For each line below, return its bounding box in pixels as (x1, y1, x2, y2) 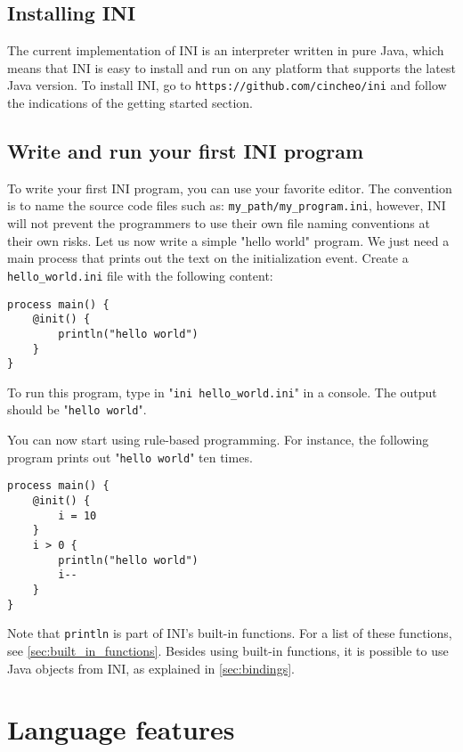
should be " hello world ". (7, 400, 147, 419)
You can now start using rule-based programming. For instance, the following (7, 430, 429, 449)
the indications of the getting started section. (7, 94, 253, 112)
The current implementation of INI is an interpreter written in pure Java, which (7, 41, 444, 60)
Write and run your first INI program (7, 137, 364, 165)
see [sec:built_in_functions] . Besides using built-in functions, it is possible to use (7, 641, 449, 659)
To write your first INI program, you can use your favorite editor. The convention (7, 178, 452, 197)
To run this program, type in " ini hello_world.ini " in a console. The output (7, 382, 437, 401)
